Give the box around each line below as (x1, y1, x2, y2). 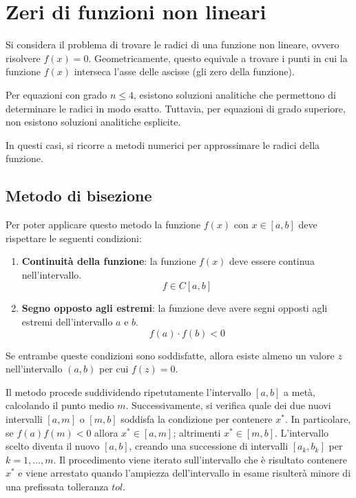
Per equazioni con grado (6, 87, 107, 101)
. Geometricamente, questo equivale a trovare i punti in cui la (88, 50, 348, 65)
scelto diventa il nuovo (6, 439, 100, 453)
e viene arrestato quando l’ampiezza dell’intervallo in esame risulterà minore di (18, 466, 351, 480)
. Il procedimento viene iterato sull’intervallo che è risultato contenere (53, 452, 347, 466)
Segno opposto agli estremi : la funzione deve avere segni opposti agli (21, 301, 328, 315)
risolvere (6, 50, 41, 65)
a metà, (284, 384, 315, 399)
